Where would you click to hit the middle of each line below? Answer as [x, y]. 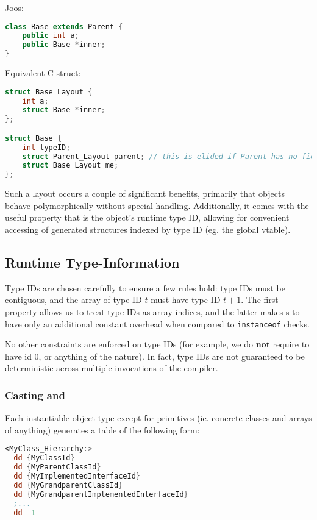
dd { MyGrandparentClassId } [68, 485]
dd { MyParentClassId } [57, 467]
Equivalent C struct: [43, 73]
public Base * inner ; [64, 45]
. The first [260, 300]
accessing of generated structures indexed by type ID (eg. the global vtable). [148, 229]
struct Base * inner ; [64, 110]
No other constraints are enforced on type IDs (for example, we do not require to [157, 344]
